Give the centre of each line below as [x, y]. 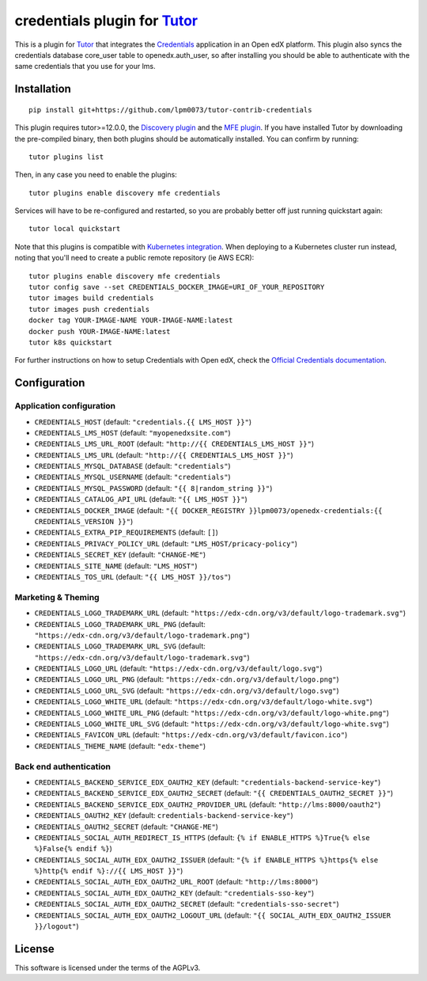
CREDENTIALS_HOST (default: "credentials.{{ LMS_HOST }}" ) [143, 422]
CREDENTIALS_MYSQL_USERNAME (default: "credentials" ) [132, 477]
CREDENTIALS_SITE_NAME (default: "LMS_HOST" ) [116, 565]
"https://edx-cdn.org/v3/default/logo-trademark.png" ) [142, 635]
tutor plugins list [66, 157]
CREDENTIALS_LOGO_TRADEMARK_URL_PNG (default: [120, 624]
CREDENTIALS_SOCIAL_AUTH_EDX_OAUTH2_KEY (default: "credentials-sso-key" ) [174, 893]
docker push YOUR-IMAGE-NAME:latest [100, 331]
